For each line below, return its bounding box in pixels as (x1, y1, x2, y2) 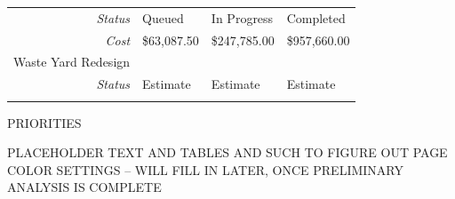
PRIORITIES (7, 113, 82, 131)
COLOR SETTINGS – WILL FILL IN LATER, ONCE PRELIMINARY (7, 160, 403, 179)
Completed (286, 8, 346, 27)
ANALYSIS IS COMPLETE (7, 178, 162, 196)
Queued (142, 8, 184, 27)
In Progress (211, 8, 274, 27)
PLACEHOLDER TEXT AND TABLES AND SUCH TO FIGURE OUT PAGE (7, 143, 448, 162)
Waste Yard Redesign (13, 52, 131, 71)
